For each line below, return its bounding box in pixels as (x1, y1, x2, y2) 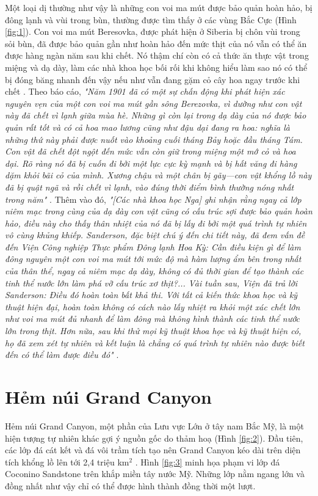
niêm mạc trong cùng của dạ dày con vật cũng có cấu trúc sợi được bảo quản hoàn (5, 205, 313, 217)
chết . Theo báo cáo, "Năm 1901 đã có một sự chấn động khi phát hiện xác (5, 85, 285, 98)
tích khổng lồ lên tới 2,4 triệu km (5, 455, 129, 468)
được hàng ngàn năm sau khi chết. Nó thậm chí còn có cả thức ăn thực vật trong (5, 49, 309, 62)
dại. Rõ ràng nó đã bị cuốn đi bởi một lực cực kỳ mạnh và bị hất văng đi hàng (5, 156, 297, 169)
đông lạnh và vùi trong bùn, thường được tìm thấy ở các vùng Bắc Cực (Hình (5, 13, 297, 26)
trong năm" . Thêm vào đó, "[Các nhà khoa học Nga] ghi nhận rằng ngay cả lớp (5, 192, 302, 205)
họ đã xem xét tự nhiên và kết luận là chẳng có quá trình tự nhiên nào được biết (5, 336, 305, 349)
